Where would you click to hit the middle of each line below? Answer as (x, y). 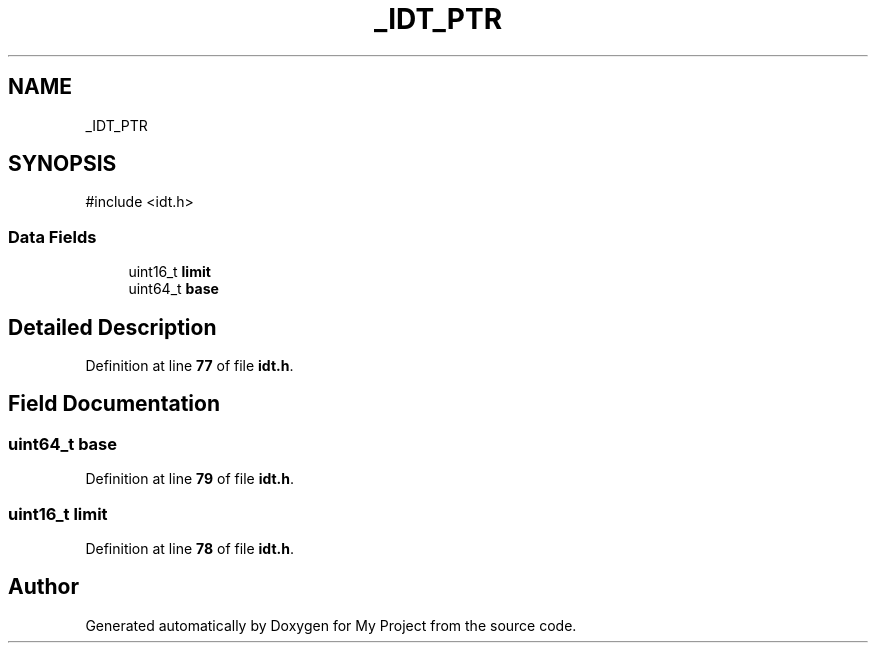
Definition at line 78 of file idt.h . (189, 548)
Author (43, 587)
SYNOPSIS (62, 164)
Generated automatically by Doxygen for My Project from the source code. (331, 625)
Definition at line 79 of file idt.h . (190, 479)
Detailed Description (112, 327)
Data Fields (52, 236)
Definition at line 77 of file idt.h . (189, 366)
